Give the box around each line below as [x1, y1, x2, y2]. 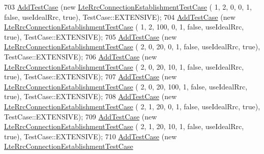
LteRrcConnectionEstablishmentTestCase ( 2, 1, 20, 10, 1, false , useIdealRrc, [4, 121, 244, 132]
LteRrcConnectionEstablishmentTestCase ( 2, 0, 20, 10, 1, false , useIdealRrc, [4, 61, 244, 72]
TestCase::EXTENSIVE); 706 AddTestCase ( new [4, 51, 157, 61]
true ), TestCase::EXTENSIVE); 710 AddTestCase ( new [4, 131, 177, 141]
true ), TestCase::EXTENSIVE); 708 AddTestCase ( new [4, 91, 177, 102]
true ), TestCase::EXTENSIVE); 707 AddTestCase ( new [4, 71, 177, 82]
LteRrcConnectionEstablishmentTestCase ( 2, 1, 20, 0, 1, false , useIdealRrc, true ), [4, 101, 260, 111]
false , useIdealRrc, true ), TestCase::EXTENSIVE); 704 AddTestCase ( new [4, 11, 236, 22]
